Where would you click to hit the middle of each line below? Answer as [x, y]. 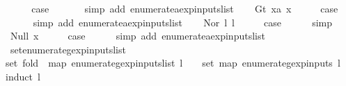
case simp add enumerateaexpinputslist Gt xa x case [185, 8]
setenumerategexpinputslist [68, 49]
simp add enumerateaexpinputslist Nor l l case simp [183, 22]
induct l [23, 76]
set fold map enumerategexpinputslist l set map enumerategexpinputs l [173, 63]
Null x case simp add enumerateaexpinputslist [137, 36]
